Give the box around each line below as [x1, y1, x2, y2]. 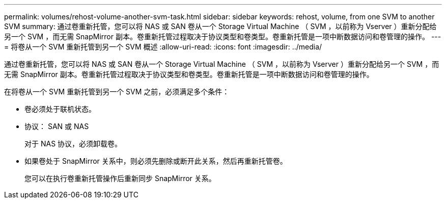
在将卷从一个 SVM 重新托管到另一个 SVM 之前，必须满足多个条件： [4, 87, 230, 96]
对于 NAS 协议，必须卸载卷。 [24, 139, 122, 148]
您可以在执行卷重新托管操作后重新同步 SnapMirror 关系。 [24, 174, 216, 183]
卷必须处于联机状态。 [24, 105, 96, 113]
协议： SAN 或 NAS [24, 122, 89, 131]
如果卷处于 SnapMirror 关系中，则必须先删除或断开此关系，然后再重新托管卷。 [24, 157, 287, 165]
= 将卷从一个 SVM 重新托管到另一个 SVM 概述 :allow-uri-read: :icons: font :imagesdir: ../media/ [4, 42, 322, 51]
